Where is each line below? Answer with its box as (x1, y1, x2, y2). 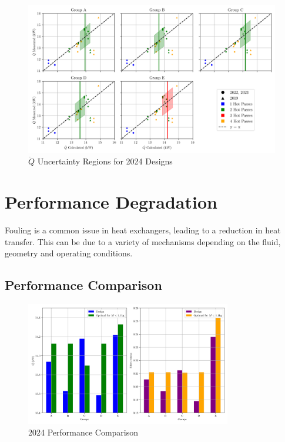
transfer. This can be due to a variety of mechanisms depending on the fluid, (5, 235, 281, 248)
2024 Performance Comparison (28, 425, 139, 438)
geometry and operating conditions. (5, 247, 133, 259)
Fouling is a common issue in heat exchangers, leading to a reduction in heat (5, 223, 281, 236)
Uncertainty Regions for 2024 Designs (37, 155, 173, 167)
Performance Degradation (5, 190, 217, 214)
